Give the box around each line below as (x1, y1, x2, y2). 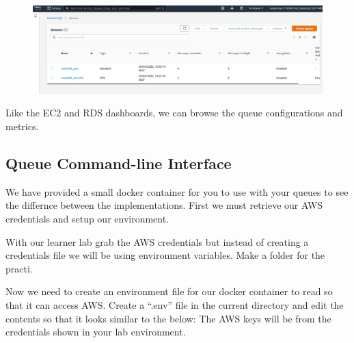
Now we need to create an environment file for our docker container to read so (5, 284, 333, 298)
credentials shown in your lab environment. (5, 325, 186, 339)
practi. (5, 261, 33, 275)
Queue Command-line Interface (5, 152, 232, 173)
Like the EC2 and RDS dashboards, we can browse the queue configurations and (5, 105, 343, 120)
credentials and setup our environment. (5, 211, 169, 225)
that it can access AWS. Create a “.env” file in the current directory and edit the (5, 297, 344, 312)
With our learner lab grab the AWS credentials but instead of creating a (5, 234, 309, 249)
